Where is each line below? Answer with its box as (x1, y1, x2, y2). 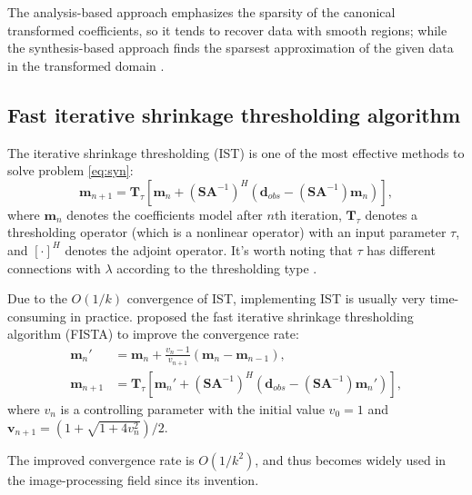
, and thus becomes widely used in (255, 450, 447, 469)
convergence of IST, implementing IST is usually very (126, 289, 426, 308)
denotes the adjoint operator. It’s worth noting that (65, 240, 353, 259)
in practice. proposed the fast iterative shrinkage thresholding (70, 306, 414, 325)
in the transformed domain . (7, 55, 165, 74)
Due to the (7, 289, 67, 308)
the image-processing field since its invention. (7, 470, 259, 489)
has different (367, 240, 436, 259)
